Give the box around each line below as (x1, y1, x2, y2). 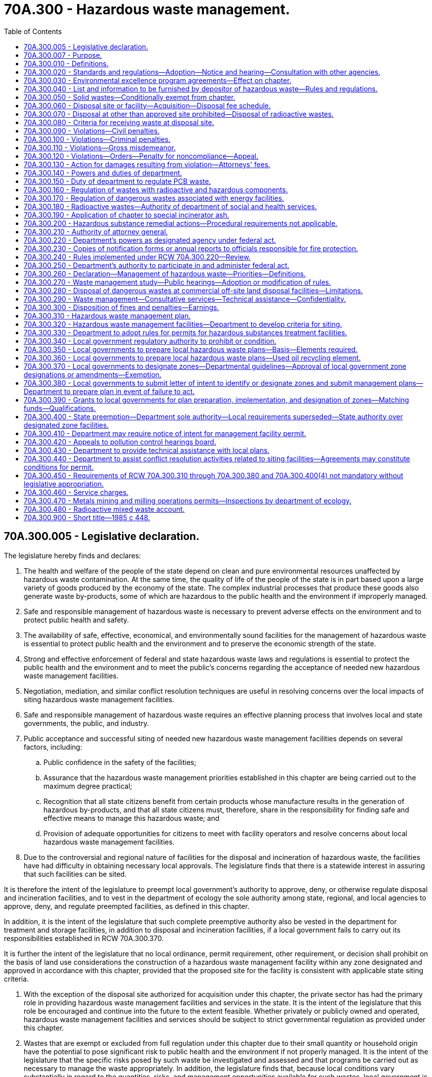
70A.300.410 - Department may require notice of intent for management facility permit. (24, 429, 306, 438)
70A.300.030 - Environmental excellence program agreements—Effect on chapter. (24, 76, 291, 85)
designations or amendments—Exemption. (24, 370, 161, 379)
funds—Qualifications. (24, 404, 96, 412)
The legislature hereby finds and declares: (4, 551, 141, 560)
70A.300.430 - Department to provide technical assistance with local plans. (24, 446, 270, 454)
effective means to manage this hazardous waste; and (43, 813, 220, 822)
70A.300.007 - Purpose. (24, 50, 102, 59)
